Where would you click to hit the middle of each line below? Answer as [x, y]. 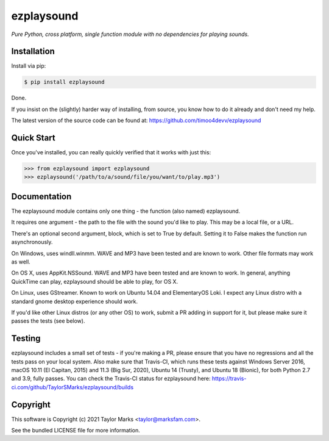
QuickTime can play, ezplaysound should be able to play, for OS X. [95, 281]
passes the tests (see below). [48, 321]
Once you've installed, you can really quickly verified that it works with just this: [111, 152]
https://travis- [229, 379]
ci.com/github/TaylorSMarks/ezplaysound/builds [73, 387]
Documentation [41, 196]
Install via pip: [29, 66]
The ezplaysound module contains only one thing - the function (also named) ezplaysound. [126, 211]
